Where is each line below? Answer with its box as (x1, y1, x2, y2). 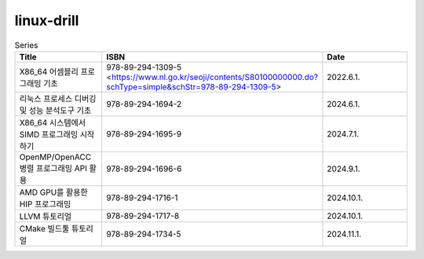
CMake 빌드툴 (19, 223, 70, 234)
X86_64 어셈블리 (19, 66, 79, 77)
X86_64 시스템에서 (19, 117, 86, 128)
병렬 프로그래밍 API (19, 162, 88, 173)
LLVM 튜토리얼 (19, 210, 72, 221)
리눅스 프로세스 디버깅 (19, 93, 97, 104)
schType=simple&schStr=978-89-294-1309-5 (106, 81, 276, 92)
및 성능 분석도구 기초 (19, 104, 92, 115)
